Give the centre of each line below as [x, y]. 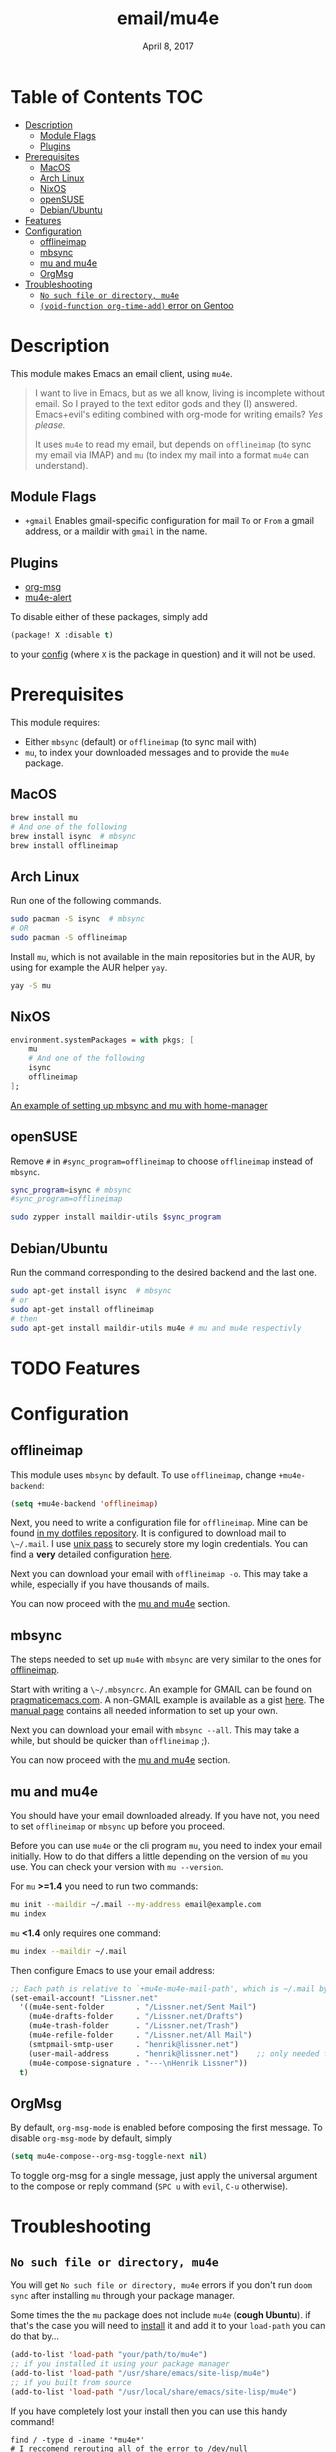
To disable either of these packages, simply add [109, 617]
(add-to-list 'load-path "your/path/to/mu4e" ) [109, 2355]
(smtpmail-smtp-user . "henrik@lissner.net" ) [134, 2044]
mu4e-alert [48, 598]
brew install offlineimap [64, 845]
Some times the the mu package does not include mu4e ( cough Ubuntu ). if [161, 2315]
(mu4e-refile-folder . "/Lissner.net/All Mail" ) [140, 2035]
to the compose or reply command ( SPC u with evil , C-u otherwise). [149, 2186]
